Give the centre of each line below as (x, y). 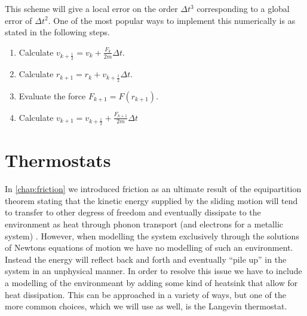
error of (19, 20)
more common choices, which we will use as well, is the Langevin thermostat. (146, 306)
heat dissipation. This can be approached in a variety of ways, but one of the (145, 294)
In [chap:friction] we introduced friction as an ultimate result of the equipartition (153, 189)
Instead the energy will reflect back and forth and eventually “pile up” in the (146, 259)
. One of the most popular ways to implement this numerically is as (172, 20)
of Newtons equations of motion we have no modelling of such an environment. (149, 247)
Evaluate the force (52, 95)
